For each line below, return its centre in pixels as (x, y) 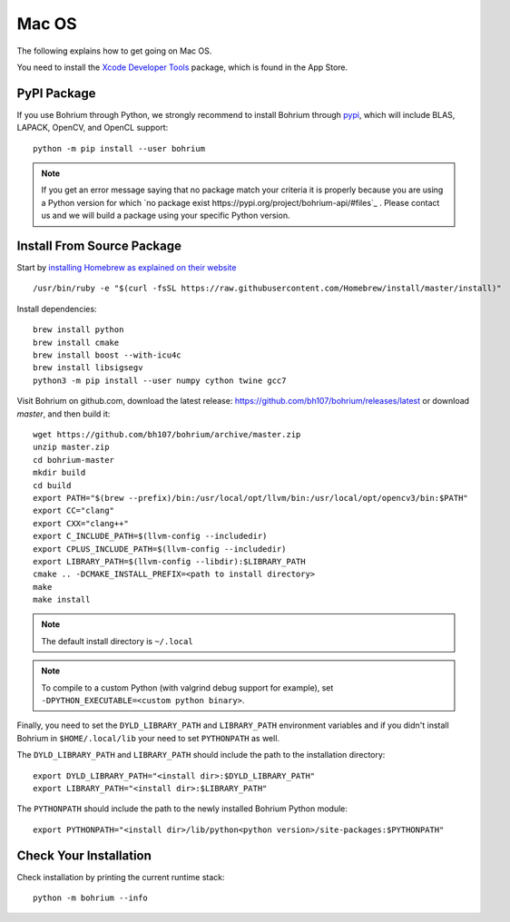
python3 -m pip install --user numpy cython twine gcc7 (160, 380)
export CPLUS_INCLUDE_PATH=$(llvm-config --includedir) (160, 549)
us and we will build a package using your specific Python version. (166, 216)
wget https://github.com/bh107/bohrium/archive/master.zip (167, 434)
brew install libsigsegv (88, 368)
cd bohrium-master (74, 460)
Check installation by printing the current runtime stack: (121, 877)
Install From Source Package (99, 246)
